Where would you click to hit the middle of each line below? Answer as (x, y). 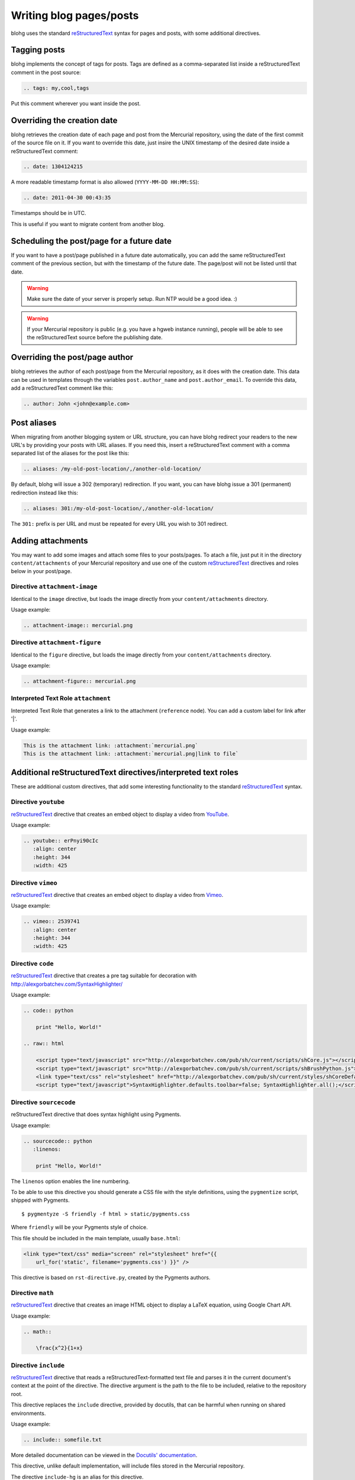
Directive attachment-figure (56, 642)
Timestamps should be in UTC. (49, 213)
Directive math (32, 1292)
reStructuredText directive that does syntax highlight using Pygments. (96, 1114)
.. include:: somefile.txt (62, 1439)
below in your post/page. (41, 571)
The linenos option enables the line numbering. (70, 1181)
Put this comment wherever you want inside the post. (76, 103)
